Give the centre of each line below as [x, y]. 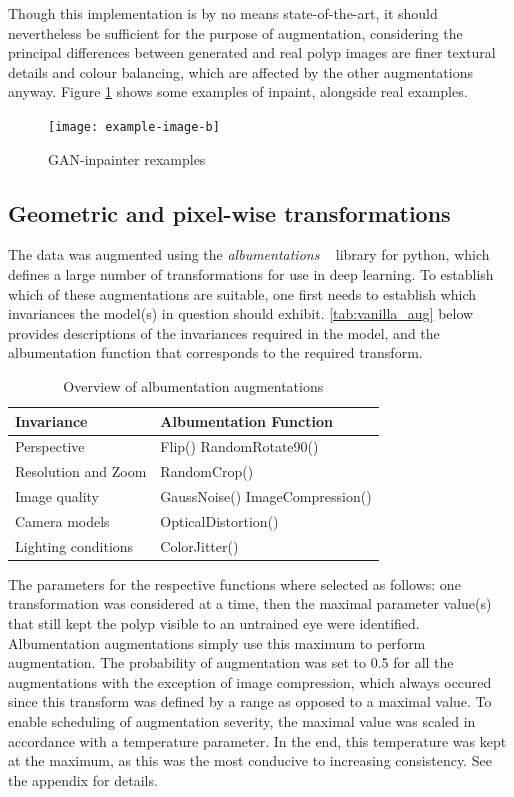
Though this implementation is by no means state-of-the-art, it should [223, 13]
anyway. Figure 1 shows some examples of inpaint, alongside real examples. [238, 91]
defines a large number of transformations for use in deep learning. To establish [251, 274]
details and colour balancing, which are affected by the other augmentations [240, 71]
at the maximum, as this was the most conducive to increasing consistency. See [250, 760]
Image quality [57, 496]
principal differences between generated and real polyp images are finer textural [252, 52]
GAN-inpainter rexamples [127, 158]
